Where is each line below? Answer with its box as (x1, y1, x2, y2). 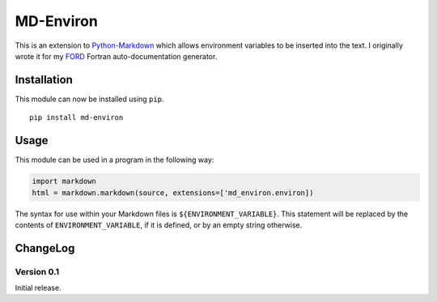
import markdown (32, 177, 97, 186)
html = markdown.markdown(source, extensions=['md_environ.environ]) (32, 188, 314, 198)
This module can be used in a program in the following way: (15, 155, 214, 165)
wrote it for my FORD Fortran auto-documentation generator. (15, 51, 218, 61)
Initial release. (15, 283, 62, 293)
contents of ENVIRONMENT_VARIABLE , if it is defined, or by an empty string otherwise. (15, 219, 303, 230)
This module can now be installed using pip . (15, 94, 164, 104)
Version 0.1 (15, 266, 60, 277)
